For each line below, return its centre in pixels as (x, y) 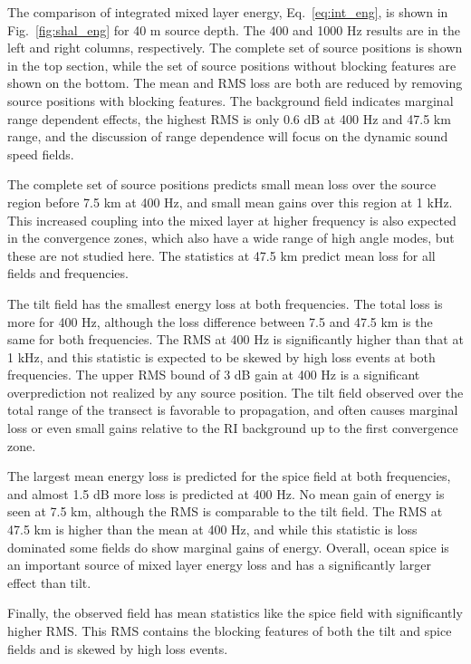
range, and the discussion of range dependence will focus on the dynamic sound (228, 136)
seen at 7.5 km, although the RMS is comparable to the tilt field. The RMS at (225, 511)
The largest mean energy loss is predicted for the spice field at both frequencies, (229, 476)
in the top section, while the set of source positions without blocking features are (232, 65)
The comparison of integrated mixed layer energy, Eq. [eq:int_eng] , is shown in (228, 12)
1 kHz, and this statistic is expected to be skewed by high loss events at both (221, 356)
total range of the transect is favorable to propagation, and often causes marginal (233, 410)
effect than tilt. (49, 582)
